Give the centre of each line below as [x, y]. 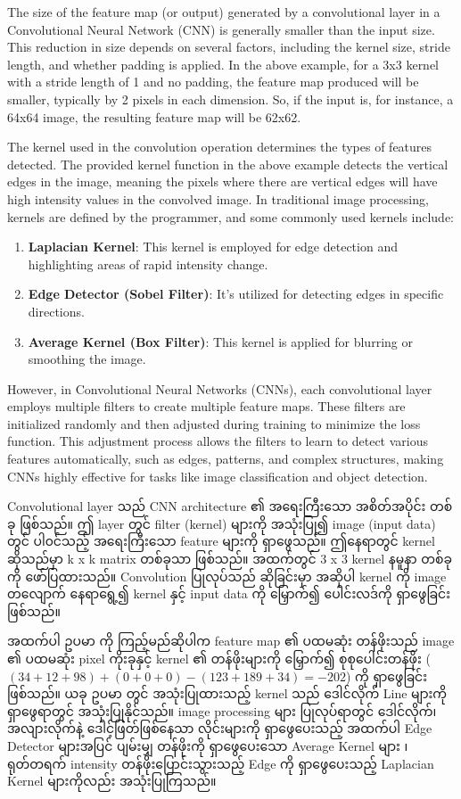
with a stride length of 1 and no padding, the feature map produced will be [213, 82]
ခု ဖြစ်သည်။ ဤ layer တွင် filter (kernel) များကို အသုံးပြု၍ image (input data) [222, 523]
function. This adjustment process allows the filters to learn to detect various [218, 441]
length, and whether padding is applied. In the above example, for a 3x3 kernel [223, 64]
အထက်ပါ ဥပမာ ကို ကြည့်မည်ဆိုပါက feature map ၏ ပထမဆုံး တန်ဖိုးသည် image [231, 641]
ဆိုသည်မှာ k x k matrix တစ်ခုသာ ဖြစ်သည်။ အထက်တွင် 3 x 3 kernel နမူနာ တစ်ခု [230, 559]
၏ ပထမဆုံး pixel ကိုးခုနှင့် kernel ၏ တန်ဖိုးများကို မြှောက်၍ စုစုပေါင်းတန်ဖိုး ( [219, 658]
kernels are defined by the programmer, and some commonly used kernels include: [231, 216]
